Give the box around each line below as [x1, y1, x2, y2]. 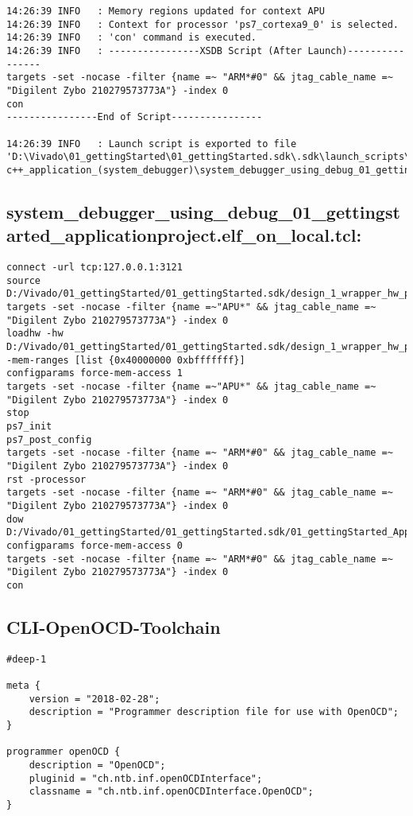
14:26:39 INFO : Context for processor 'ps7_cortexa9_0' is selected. [6, 18, 399, 30]
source [6, 274, 41, 286]
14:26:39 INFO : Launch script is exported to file [6, 138, 297, 150]
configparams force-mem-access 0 [6, 539, 183, 551]
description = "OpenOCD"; [29, 759, 166, 771]
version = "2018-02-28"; [29, 693, 160, 705]
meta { [6, 680, 41, 692]
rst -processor [6, 473, 87, 485]
